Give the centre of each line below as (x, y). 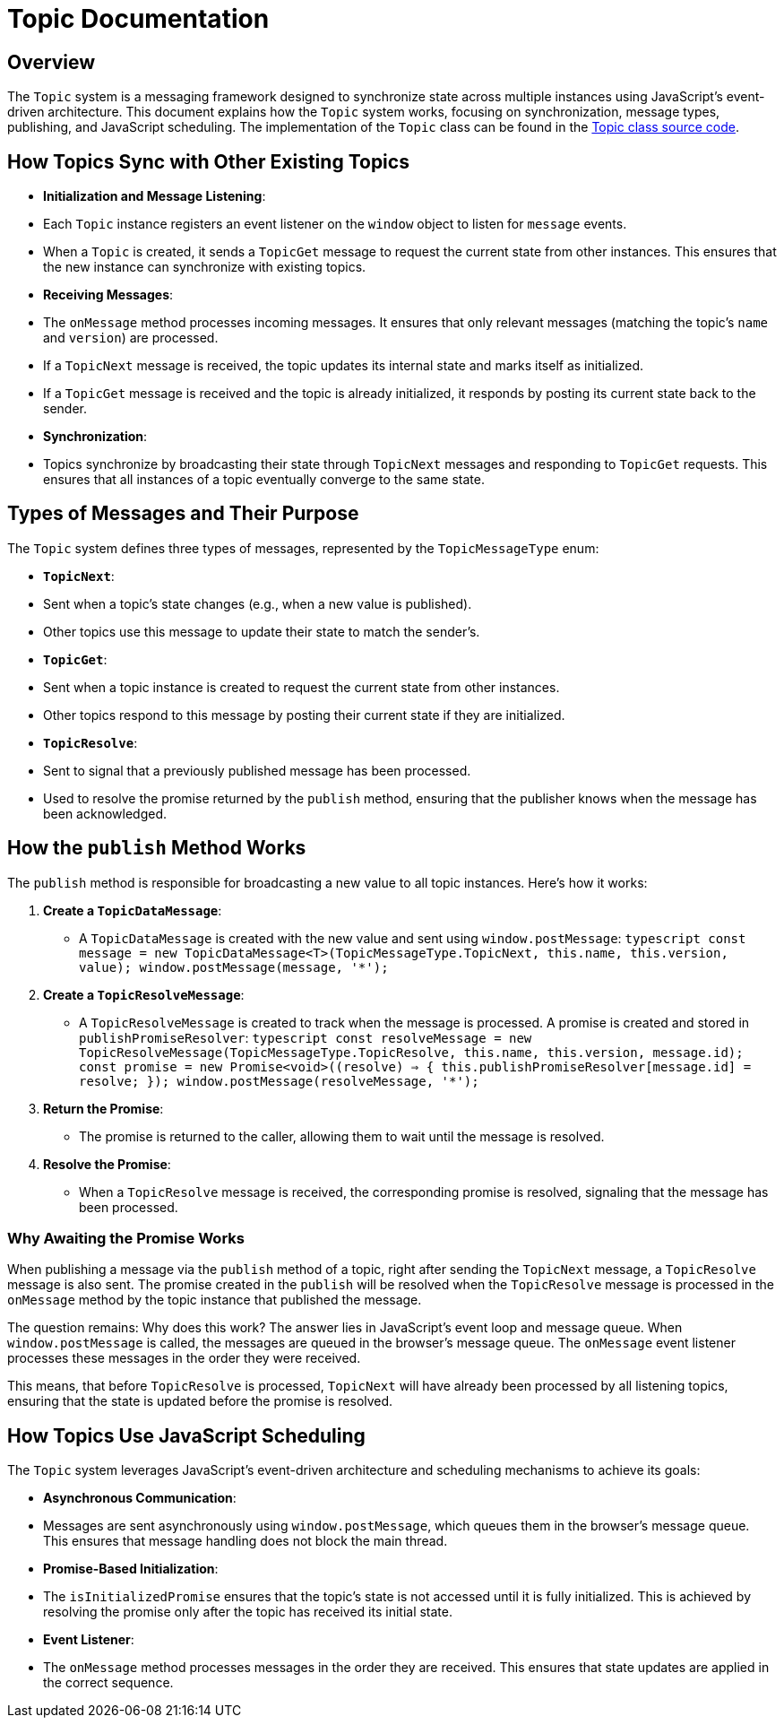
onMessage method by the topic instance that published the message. (215, 1300)
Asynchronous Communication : (140, 1498)
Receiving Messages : (108, 295)
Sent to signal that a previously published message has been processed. (257, 770)
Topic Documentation (138, 19)
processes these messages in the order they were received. (184, 1358)
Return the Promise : (103, 1108)
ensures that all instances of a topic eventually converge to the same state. (264, 480)
